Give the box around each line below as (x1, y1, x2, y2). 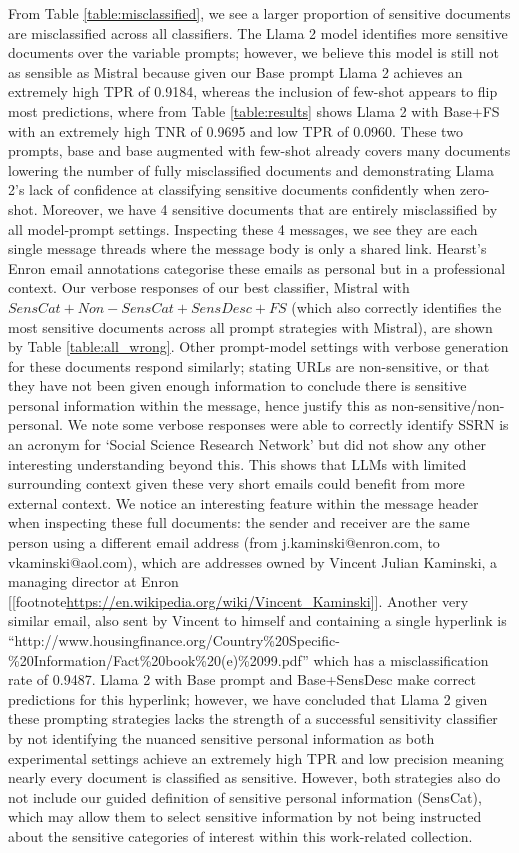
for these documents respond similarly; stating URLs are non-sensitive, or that (8, 355, 490, 376)
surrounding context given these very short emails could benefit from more (8, 473, 465, 494)
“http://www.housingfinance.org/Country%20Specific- (8, 630, 340, 650)
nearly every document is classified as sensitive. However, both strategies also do (8, 767, 501, 788)
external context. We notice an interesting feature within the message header (8, 492, 479, 513)
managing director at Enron (8, 571, 179, 592)
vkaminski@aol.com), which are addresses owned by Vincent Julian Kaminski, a (8, 551, 498, 572)
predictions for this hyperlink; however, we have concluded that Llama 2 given (8, 688, 488, 709)
